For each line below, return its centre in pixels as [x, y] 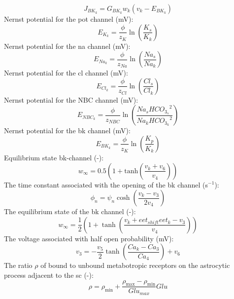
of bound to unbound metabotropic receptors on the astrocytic [135, 265]
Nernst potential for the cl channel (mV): [66, 73]
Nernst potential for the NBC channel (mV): [71, 99]
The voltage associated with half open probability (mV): [89, 238]
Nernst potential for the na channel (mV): [67, 46]
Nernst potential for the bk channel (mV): [67, 131]
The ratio [18, 265]
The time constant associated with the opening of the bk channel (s [106, 184]
